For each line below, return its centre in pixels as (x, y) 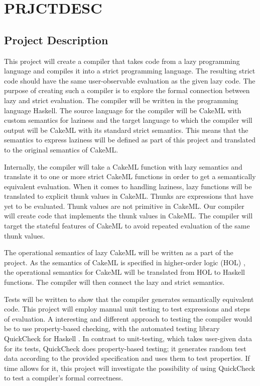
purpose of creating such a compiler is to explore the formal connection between (127, 90)
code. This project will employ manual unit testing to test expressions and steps (127, 309)
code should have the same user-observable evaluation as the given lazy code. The (130, 80)
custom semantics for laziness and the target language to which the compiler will (128, 120)
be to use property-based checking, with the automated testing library (112, 328)
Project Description (56, 40)
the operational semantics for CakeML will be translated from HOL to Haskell (124, 272)
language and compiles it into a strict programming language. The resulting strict (130, 71)
